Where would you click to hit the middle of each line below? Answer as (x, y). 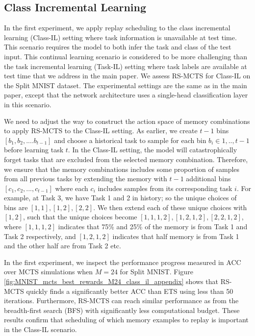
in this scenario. (28, 104)
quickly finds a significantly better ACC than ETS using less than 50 (130, 291)
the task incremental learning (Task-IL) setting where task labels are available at (126, 66)
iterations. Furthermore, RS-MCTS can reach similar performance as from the (121, 300)
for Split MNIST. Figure (156, 272)
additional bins (208, 179)
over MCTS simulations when (49, 272)
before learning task (34, 150)
